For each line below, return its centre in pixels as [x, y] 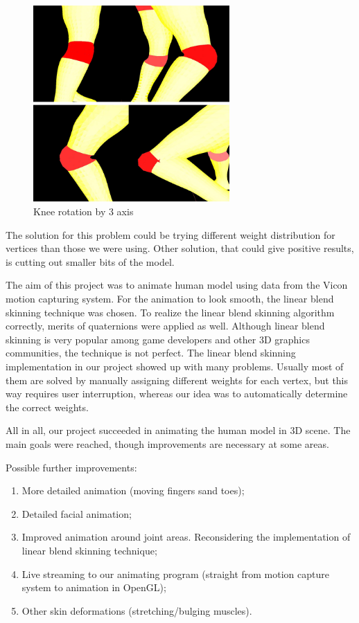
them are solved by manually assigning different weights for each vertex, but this [177, 380]
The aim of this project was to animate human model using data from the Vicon [177, 285]
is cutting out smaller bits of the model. [90, 261]
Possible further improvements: [71, 467]
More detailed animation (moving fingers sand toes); [133, 490]
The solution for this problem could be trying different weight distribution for [170, 234]
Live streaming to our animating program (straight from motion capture [175, 574]
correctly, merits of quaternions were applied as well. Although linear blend [165, 326]
